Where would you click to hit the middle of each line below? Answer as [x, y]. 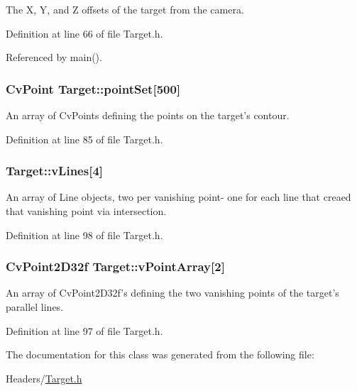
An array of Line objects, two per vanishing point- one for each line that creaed [178, 197]
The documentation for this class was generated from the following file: [160, 354]
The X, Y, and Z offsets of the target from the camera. [125, 9]
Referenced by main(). [54, 57]
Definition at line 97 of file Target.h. [84, 330]
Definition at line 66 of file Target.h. [84, 33]
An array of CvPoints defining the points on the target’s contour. [148, 115]
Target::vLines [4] [55, 171]
